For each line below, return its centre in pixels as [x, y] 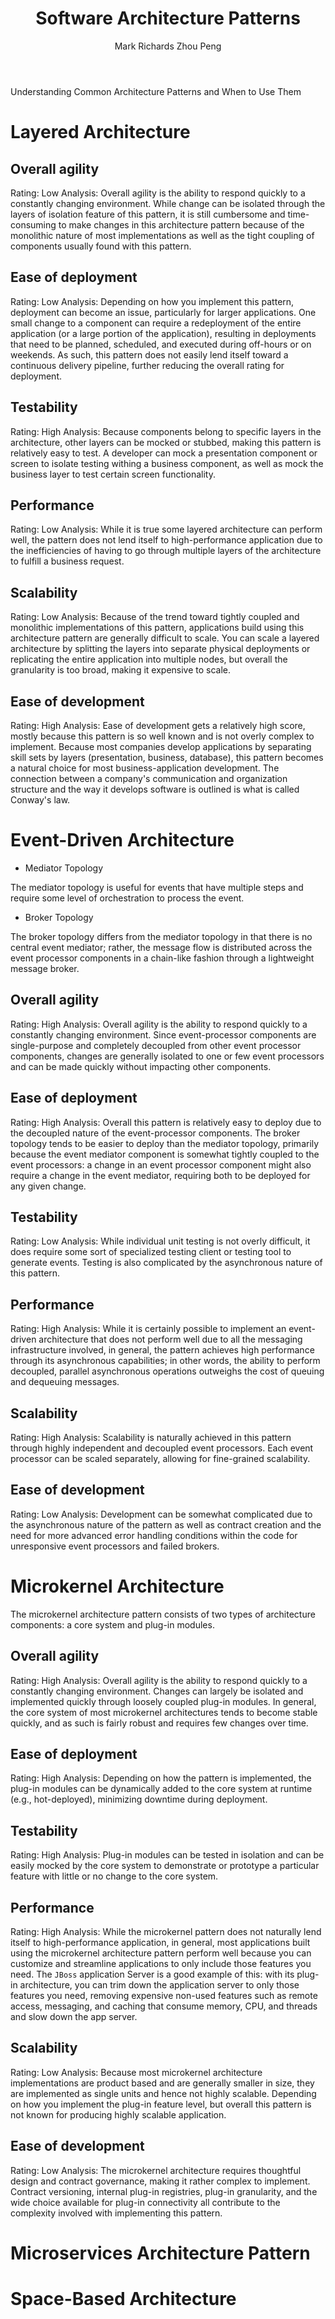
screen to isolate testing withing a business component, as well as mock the [167, 463]
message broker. [45, 968]
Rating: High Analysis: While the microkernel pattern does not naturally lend [166, 1931]
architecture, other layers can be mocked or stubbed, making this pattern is [166, 442]
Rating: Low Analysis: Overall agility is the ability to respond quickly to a [158, 193]
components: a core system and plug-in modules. [112, 1624]
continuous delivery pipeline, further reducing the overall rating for [147, 365]
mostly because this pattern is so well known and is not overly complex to [162, 736]
